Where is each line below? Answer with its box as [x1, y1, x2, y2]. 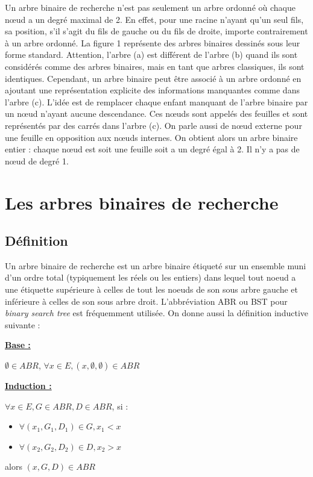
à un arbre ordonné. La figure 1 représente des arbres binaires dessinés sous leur [5, 36, 300, 49]
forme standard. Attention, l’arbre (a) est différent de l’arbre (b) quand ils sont [5, 48, 298, 61]
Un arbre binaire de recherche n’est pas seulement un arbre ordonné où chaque [5, 1, 296, 13]
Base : [5, 338, 31, 351]
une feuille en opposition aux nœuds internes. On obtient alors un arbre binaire [5, 131, 298, 143]
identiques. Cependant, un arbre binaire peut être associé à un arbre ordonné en [5, 72, 302, 84]
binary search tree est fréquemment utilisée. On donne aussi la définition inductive [5, 307, 308, 319]
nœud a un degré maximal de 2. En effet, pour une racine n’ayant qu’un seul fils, [5, 13, 304, 25]
